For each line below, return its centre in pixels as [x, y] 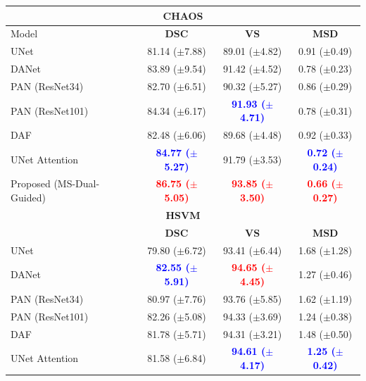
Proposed [31, 183]
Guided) [28, 198]
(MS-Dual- [77, 183]
